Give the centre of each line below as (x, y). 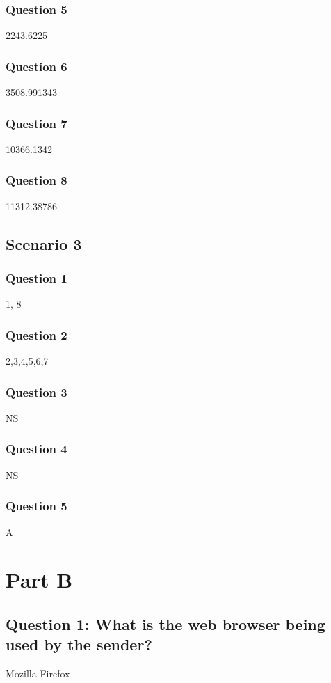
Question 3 (37, 392)
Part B (39, 580)
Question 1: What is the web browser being (165, 623)
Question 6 (37, 66)
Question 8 (37, 180)
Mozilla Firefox (38, 674)
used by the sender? (79, 644)
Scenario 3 (44, 243)
